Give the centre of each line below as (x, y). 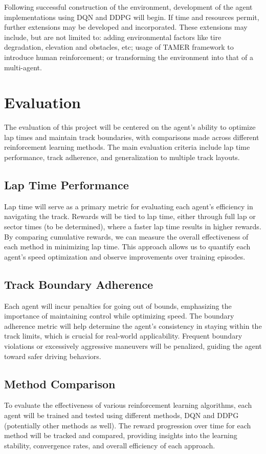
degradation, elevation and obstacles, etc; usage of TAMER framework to (119, 47)
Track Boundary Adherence (79, 284)
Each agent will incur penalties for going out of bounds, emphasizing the (118, 305)
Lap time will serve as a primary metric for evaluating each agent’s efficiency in (129, 206)
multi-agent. (23, 67)
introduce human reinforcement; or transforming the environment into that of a (129, 57)
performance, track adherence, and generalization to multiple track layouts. (122, 157)
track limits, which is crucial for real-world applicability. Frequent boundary (123, 336)
